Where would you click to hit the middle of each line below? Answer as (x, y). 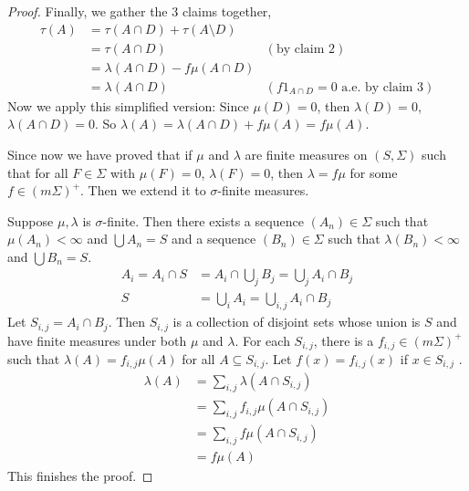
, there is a (344, 340)
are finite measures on (306, 154)
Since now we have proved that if (100, 154)
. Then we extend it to (143, 190)
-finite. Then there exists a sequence (203, 220)
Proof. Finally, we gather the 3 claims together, (140, 11)
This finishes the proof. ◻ (80, 475)
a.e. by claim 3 (383, 87)
